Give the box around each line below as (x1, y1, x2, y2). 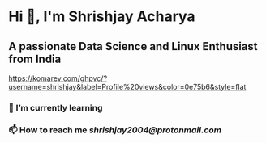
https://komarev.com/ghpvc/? (8, 74, 108, 83)
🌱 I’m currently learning (8, 102, 103, 113)
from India (8, 52, 62, 65)
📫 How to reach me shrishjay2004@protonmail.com (8, 124, 222, 136)
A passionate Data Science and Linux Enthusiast (8, 40, 258, 53)
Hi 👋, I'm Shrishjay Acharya (8, 7, 196, 26)
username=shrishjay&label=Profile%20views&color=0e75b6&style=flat (8, 82, 247, 91)
